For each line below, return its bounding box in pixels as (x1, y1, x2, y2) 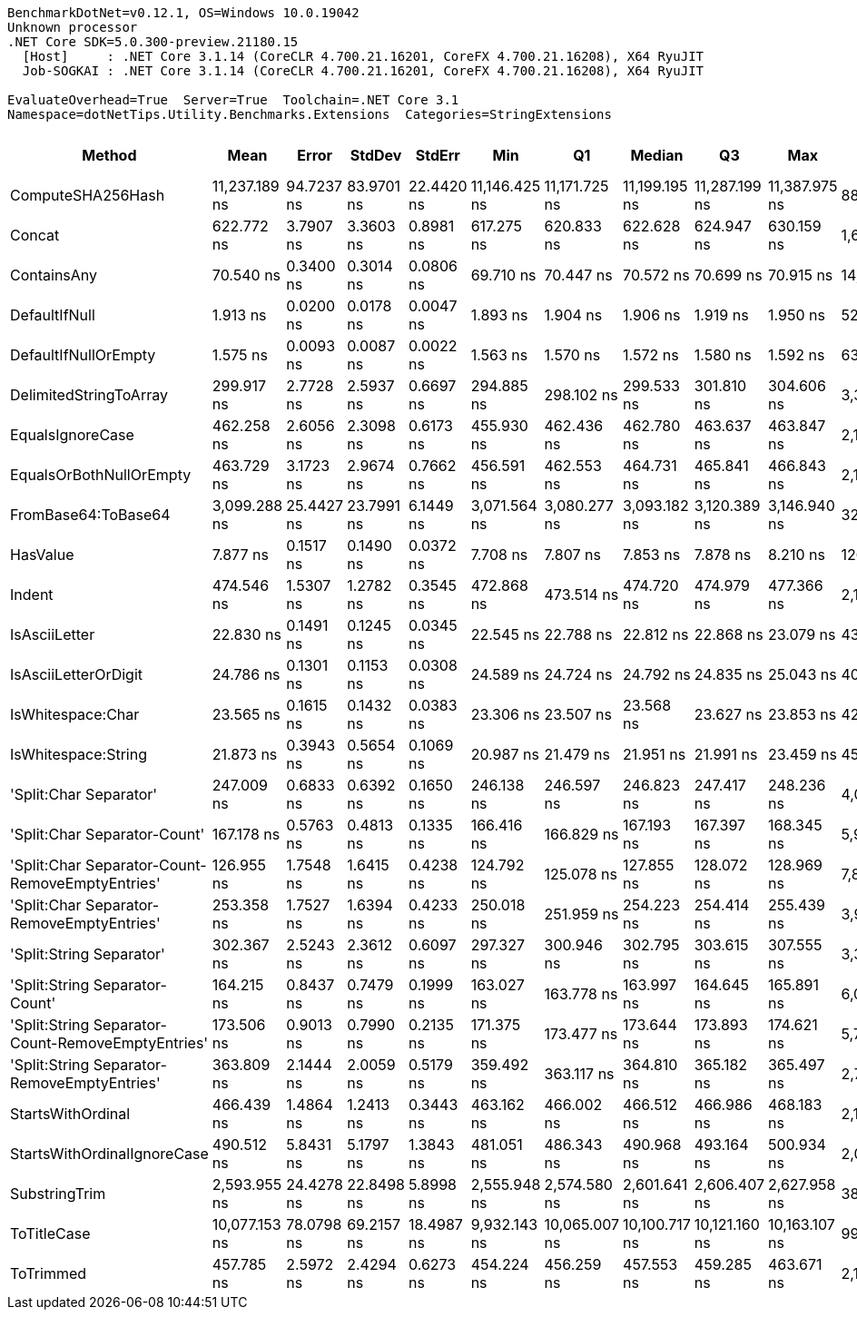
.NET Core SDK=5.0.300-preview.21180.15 (7, 34, 299, 49)
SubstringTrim (10, 1184, 106, 1203)
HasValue (10, 545, 74, 564)
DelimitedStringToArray (10, 386, 168, 404)
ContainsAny (10, 266, 98, 284)
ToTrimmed (10, 1264, 87, 1283)
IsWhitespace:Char (10, 705, 140, 723)
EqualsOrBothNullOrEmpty (10, 466, 192, 484)
